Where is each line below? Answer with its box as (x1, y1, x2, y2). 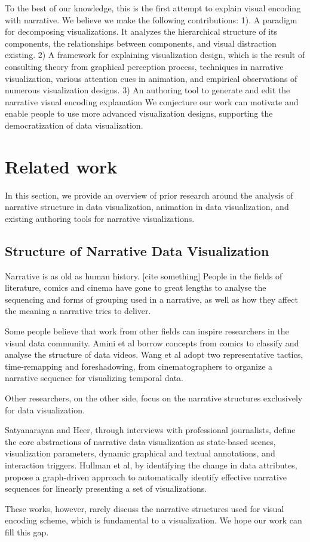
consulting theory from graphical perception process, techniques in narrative (5, 60, 284, 72)
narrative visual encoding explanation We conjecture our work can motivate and (5, 95, 299, 108)
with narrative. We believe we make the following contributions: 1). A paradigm (5, 13, 297, 26)
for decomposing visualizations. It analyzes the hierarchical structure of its (5, 25, 278, 38)
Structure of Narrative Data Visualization (5, 241, 269, 260)
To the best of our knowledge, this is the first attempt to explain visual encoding (5, 2, 301, 14)
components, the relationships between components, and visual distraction (5, 36, 277, 49)
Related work (5, 154, 118, 178)
